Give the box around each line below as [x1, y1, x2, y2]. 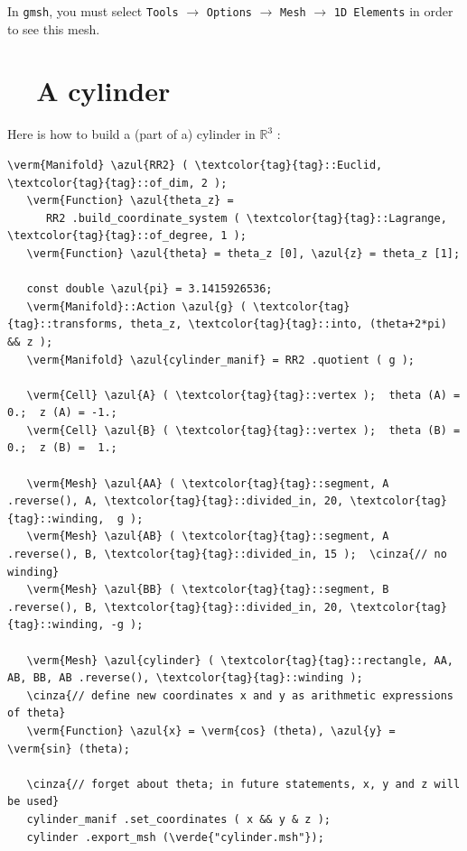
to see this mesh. [7, 19, 100, 38]
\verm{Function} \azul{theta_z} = [26, 194, 234, 208]
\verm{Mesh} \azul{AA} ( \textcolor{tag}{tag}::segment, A [26, 476, 389, 490]
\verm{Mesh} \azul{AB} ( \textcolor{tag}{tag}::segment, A [26, 530, 389, 543]
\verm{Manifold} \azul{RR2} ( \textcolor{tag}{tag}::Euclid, [7, 158, 383, 171]
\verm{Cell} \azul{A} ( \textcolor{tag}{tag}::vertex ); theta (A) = [26, 388, 461, 402]
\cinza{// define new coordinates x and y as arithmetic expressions [26, 689, 453, 702]
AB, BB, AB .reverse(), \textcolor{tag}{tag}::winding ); [7, 671, 363, 685]
